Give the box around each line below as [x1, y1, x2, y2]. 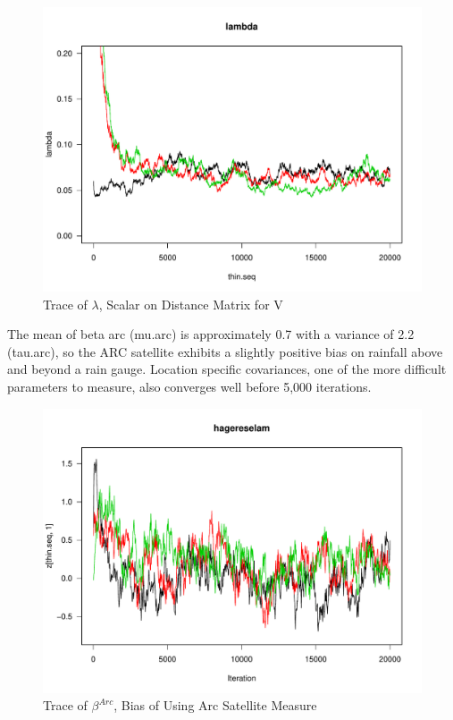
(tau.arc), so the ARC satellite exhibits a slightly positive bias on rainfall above [7, 342, 443, 360]
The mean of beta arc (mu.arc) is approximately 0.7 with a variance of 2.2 [7, 325, 415, 343]
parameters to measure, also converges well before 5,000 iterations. [7, 377, 372, 395]
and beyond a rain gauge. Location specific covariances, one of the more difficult [7, 360, 447, 378]
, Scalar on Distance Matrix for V [98, 294, 283, 313]
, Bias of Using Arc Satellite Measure [113, 696, 317, 715]
